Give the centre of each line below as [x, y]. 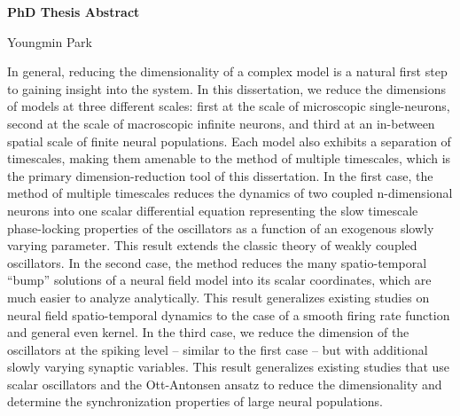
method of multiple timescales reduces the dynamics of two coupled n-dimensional [230, 193]
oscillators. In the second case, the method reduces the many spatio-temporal [217, 262]
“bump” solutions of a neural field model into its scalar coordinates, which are [219, 280]
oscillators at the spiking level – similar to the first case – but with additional [218, 349]
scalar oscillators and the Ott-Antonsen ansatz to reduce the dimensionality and [225, 384]
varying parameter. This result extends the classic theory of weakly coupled [212, 245]
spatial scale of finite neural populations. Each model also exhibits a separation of [229, 141]
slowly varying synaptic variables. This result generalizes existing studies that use [229, 367]
